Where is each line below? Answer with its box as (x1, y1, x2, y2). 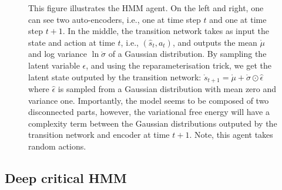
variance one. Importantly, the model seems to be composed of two (28, 94, 269, 106)
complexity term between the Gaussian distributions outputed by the (28, 117, 277, 129)
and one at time (209, 13, 267, 25)
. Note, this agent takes (189, 128, 273, 141)
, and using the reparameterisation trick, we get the (86, 59, 271, 71)
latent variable (28, 59, 80, 71)
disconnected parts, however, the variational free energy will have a (28, 106, 270, 118)
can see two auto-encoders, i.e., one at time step (28, 13, 201, 25)
